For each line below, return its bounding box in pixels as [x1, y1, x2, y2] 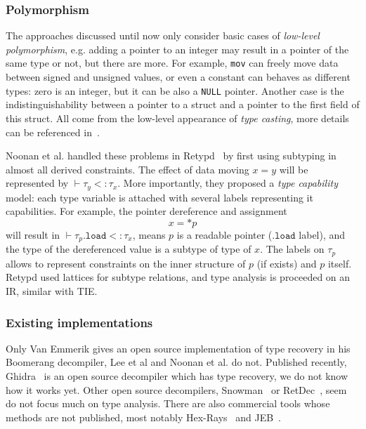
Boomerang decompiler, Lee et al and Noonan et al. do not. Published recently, [6, 355, 347, 369]
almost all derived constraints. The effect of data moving [6, 161, 249, 176]
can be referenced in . [6, 124, 100, 139]
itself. [327, 256, 352, 270]
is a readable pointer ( [176, 227, 273, 242]
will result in [6, 227, 60, 242]
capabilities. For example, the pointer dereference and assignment [6, 204, 287, 218]
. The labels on [260, 242, 325, 256]
